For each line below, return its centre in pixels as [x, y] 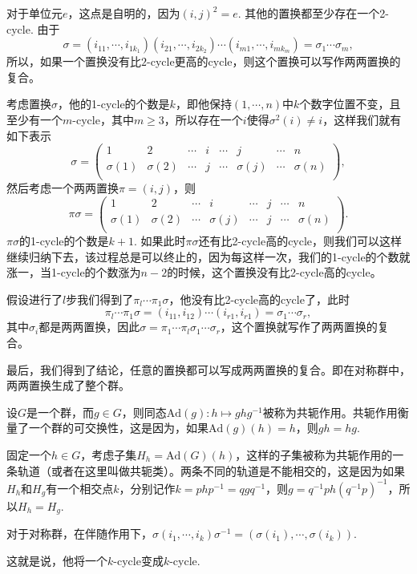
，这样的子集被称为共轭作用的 [314, 455]
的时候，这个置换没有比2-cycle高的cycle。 [274, 272]
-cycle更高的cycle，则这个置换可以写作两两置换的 [274, 61]
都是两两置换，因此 [89, 327]
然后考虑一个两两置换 [63, 188]
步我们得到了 [100, 299]
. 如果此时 [160, 241]
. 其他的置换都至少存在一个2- [313, 13]
